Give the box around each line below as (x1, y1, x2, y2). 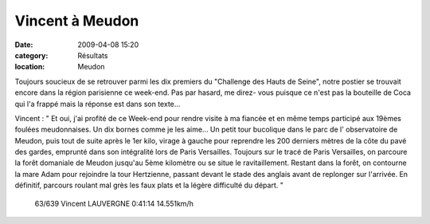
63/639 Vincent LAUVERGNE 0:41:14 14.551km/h (34, 198, 194, 208)
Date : (14, 40, 33, 49)
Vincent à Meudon (14, 12, 139, 29)
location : (14, 62, 45, 72)
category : (14, 50, 49, 60)
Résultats (77, 50, 108, 60)
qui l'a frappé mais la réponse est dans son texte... (14, 99, 181, 108)
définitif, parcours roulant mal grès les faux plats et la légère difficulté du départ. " (14, 180, 284, 191)
